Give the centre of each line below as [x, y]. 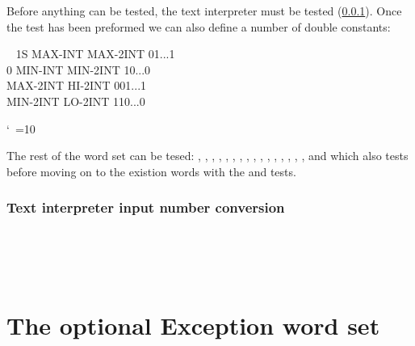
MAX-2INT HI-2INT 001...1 [77, 85]
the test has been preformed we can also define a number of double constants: [199, 26]
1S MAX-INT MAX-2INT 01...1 [95, 54]
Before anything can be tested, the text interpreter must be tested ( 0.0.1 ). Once [204, 11]
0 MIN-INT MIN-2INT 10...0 [79, 69]
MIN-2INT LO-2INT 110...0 [76, 101]
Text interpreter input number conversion [146, 207]
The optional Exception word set [193, 325]
